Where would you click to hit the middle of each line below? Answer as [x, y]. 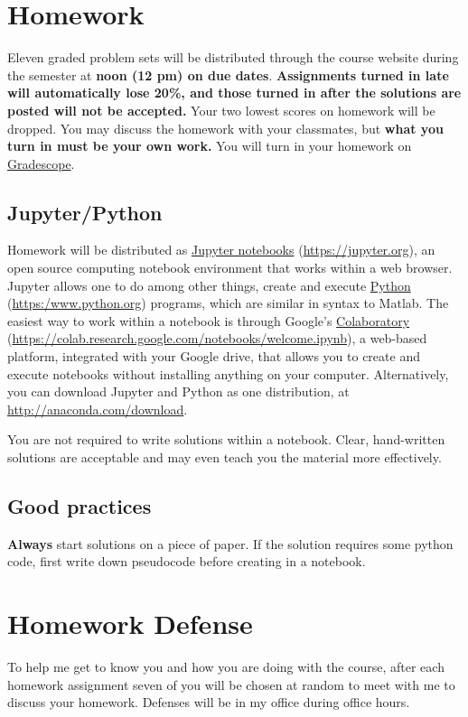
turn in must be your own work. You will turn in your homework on [210, 146]
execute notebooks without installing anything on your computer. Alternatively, [228, 373]
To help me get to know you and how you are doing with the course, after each [226, 667]
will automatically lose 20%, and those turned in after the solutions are [234, 93]
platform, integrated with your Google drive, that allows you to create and [214, 356]
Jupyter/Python [85, 212]
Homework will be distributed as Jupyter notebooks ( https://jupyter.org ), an [221, 250]
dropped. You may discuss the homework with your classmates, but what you [225, 128]
